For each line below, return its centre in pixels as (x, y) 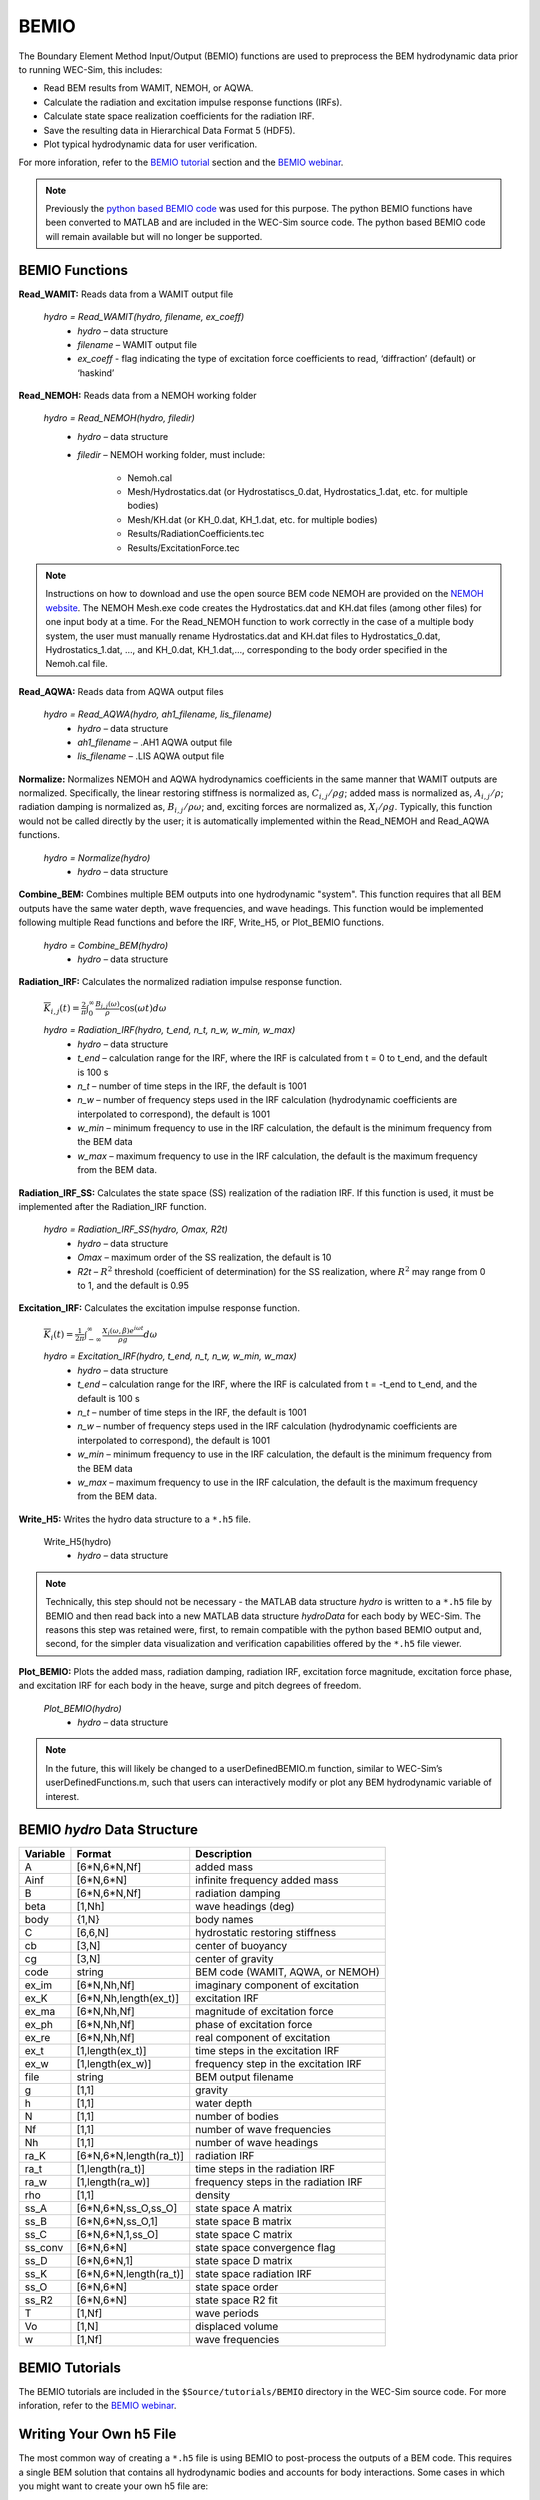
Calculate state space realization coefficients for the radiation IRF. (179, 116)
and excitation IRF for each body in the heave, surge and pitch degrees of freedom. (190, 1686)
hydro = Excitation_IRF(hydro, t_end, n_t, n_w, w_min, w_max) (170, 1356)
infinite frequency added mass (267, 1880)
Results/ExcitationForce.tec (183, 547)
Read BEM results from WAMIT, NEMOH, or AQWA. (148, 88)
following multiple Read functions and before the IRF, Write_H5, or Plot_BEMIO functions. (201, 922)
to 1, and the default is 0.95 (133, 1285)
